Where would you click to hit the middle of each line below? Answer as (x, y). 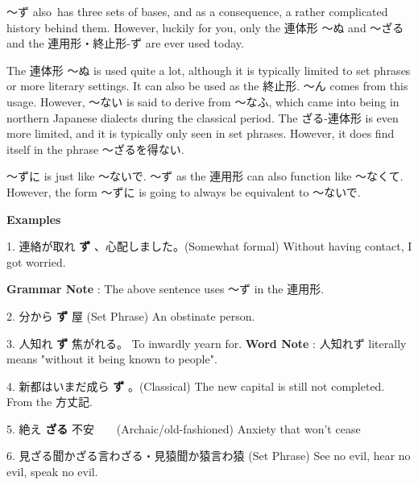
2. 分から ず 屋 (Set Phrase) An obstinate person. (131, 315)
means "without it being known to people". (112, 359)
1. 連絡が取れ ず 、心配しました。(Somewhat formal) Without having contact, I (209, 246)
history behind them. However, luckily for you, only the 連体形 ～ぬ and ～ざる (205, 27)
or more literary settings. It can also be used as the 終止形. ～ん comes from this (207, 86)
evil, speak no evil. (52, 472)
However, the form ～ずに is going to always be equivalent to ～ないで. (184, 191)
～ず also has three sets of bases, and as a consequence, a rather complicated (197, 11)
